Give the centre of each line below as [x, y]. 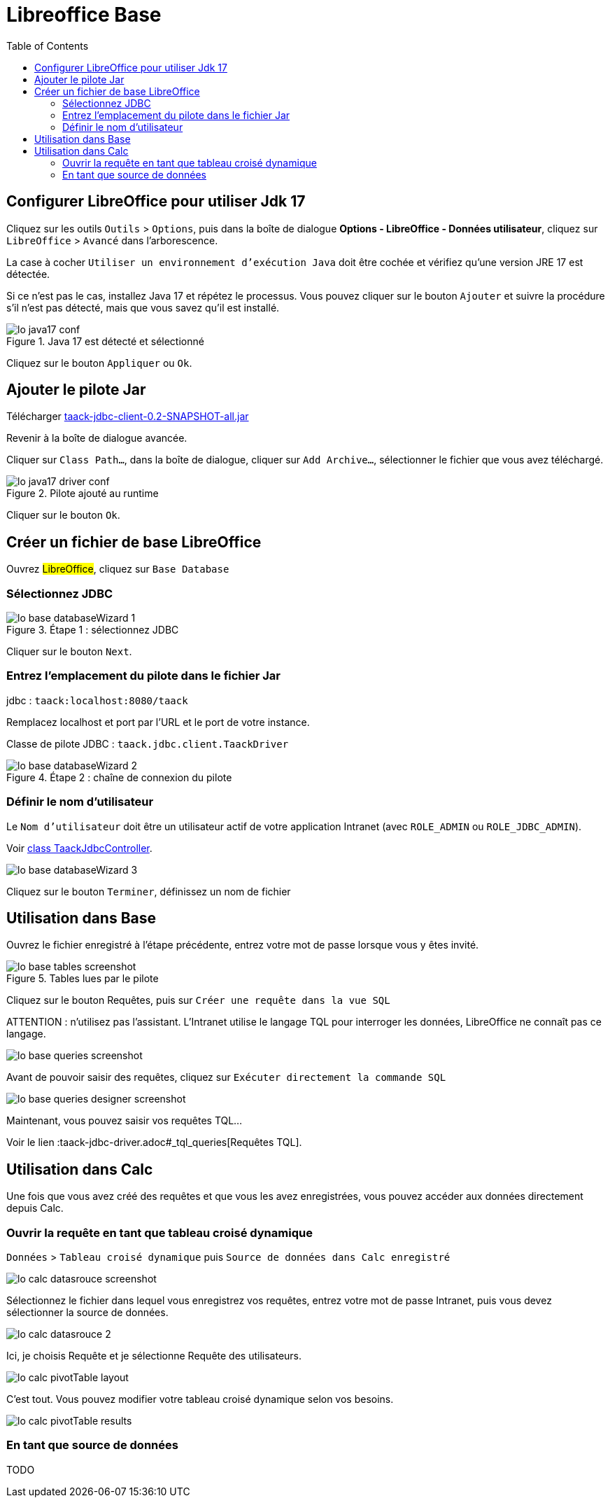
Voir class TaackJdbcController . [79, 848]
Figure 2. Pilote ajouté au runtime [83, 494]
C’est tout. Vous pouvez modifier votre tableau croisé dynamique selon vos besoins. [200, 1399]
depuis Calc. [35, 1208]
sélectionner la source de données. [87, 1312]
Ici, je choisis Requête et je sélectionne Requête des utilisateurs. [154, 1355]
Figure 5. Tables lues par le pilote [83, 979]
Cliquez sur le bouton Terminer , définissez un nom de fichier [149, 891]
